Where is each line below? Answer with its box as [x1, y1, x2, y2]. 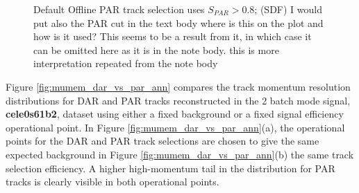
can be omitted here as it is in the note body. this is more [33, 42, 279, 57]
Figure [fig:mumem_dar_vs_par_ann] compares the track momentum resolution [6, 79, 351, 93]
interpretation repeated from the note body [33, 56, 218, 71]
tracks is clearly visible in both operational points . [6, 174, 219, 189]
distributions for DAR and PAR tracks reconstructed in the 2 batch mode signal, [6, 93, 351, 107]
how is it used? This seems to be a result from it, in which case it [33, 29, 312, 44]
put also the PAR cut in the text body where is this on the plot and [33, 15, 324, 30]
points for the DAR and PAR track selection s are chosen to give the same [6, 134, 319, 148]
